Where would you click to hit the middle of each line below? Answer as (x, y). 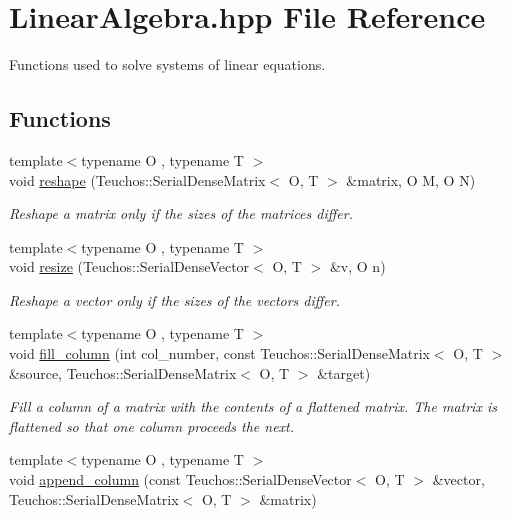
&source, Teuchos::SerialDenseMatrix (123, 372)
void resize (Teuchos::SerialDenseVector (129, 266)
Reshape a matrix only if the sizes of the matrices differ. (181, 213)
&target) (344, 372)
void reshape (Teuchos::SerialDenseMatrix (137, 179)
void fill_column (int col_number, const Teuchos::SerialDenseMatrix (219, 353)
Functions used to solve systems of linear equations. (167, 64)
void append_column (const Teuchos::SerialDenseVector (180, 479)
